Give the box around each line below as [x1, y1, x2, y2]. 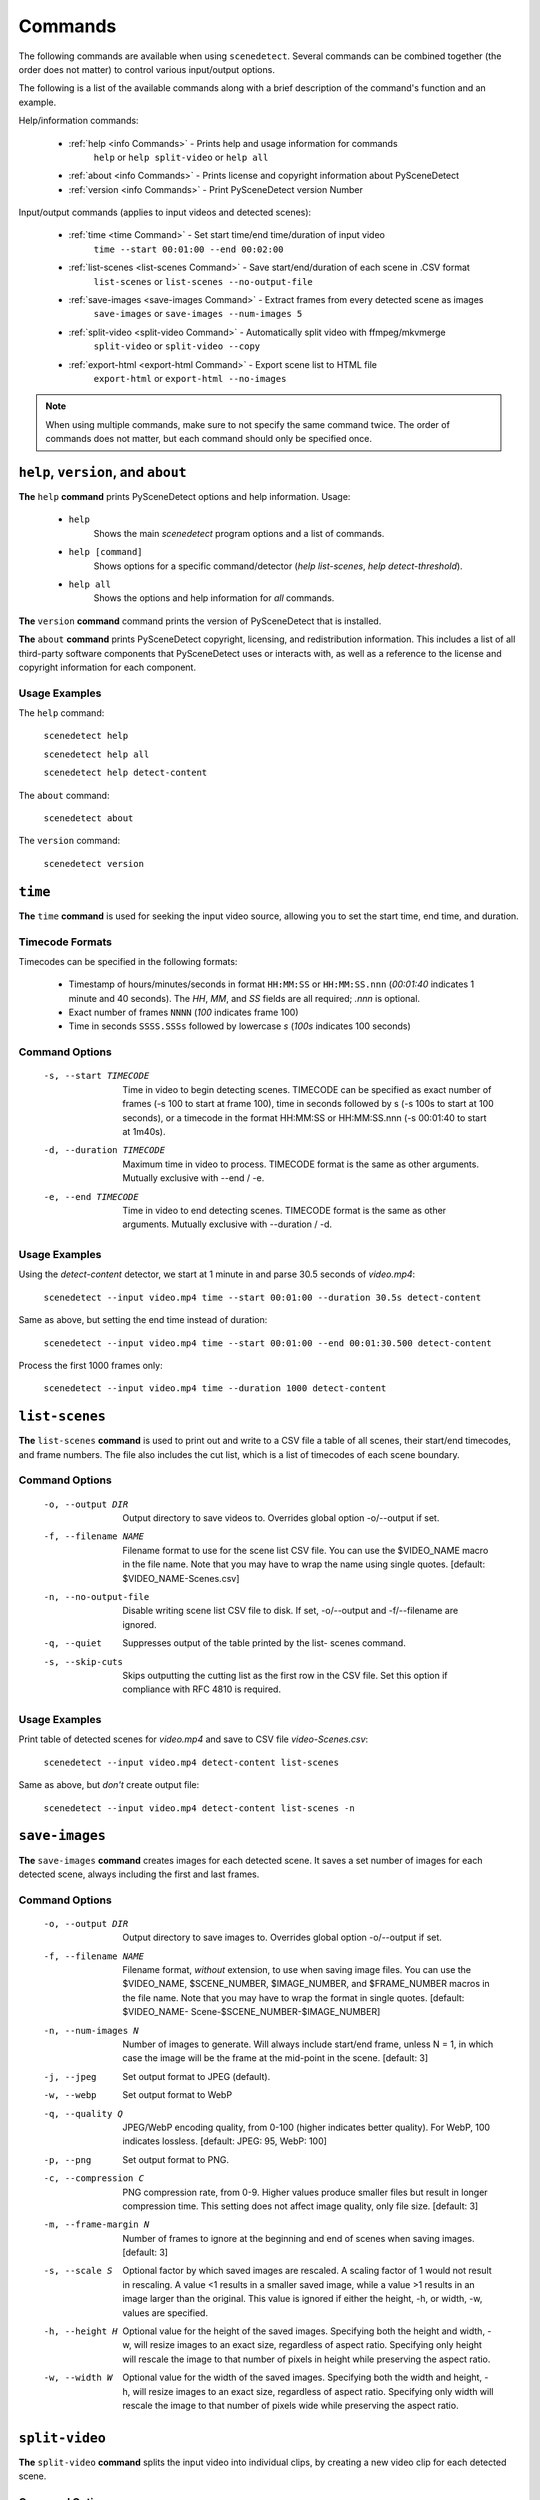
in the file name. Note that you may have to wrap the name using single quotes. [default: [122, 1558, 485, 1570]
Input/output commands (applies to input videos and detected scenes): [18, 206, 312, 219]
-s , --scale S [43, 2265, 113, 2277]
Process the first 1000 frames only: [18, 1360, 164, 1371]
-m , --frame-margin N [43, 2219, 150, 2230]
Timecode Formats [18, 935, 113, 949]
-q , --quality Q [43, 2108, 124, 2119]
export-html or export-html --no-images [93, 372, 287, 384]
